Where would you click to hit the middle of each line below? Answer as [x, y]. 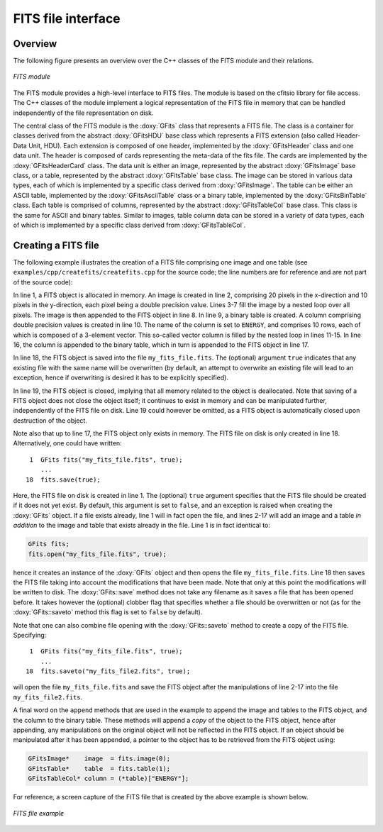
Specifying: [30, 635]
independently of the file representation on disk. [83, 113]
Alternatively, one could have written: [67, 443]
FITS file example [38, 813]
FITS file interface [67, 18]
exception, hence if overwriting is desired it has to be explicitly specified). [121, 378]
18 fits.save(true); [63, 479]
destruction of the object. [50, 420]
